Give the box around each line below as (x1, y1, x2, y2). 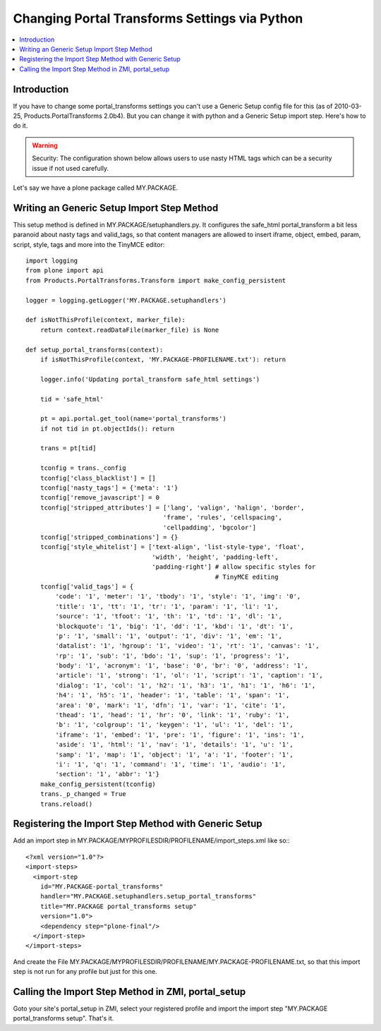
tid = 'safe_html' (40, 395, 104, 403)
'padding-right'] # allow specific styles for (152, 563, 316, 571)
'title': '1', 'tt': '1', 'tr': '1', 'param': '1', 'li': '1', (55, 602, 279, 610)
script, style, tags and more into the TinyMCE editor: (13, 240, 165, 248)
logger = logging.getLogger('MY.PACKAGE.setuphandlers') (25, 296, 227, 304)
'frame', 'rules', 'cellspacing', (162, 514, 282, 521)
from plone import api (25, 267, 104, 275)
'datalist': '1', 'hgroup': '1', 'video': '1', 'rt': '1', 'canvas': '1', (55, 642, 320, 650)
